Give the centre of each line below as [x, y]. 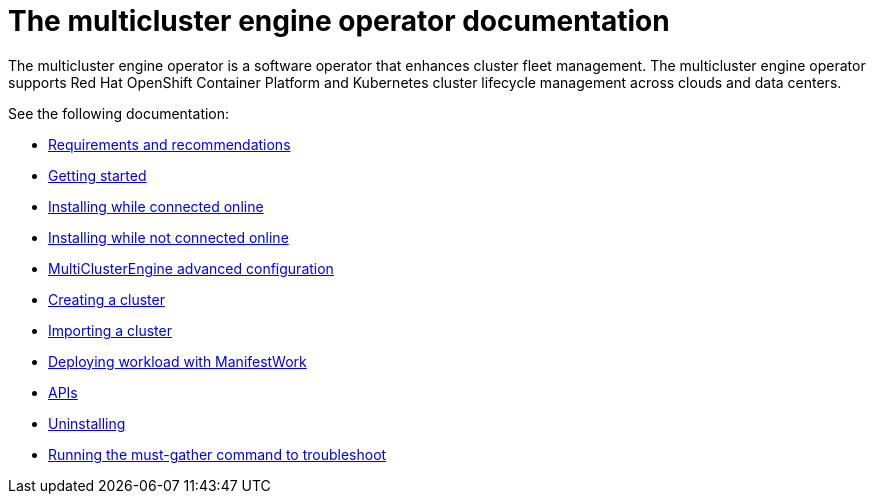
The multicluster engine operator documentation [339, 21]
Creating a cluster [106, 299]
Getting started [97, 175]
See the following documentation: [119, 113]
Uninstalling [87, 423]
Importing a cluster [110, 330]
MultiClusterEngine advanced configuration [191, 268]
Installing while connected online [156, 206]
